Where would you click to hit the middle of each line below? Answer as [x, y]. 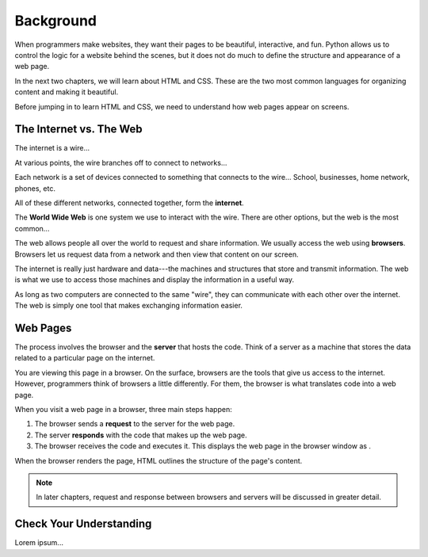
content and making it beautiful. [67, 92]
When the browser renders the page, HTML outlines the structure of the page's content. [159, 460]
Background [55, 21]
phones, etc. [35, 188]
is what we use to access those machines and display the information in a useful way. [155, 280]
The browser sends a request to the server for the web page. [135, 424]
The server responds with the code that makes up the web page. [141, 435]
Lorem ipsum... [39, 543]
